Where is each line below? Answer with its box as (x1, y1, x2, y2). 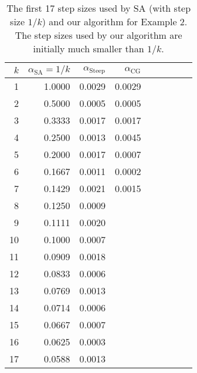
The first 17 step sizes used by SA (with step (6, 1, 191, 15)
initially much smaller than (33, 42, 144, 55)
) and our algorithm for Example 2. (42, 15, 188, 28)
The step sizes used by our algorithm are (15, 28, 182, 42)
